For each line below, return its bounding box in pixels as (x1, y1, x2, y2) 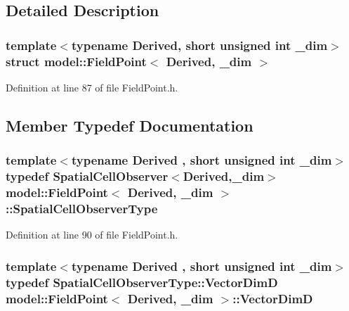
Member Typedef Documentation (6, 114, 253, 136)
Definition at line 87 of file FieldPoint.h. (6, 80, 178, 94)
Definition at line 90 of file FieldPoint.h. (6, 227, 178, 242)
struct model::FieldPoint (6, 52, 147, 70)
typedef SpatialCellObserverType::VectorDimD (6, 273, 278, 291)
